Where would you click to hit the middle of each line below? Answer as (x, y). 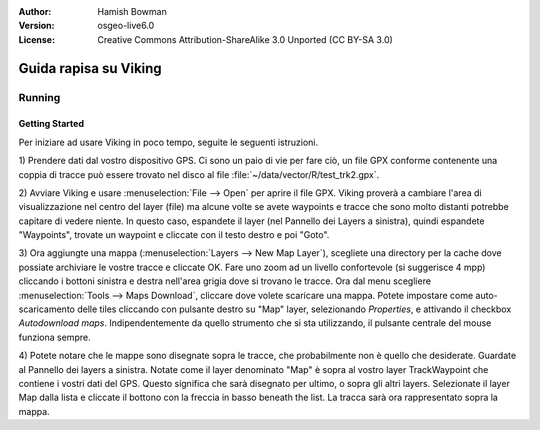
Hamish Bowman (132, 11)
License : (36, 39)
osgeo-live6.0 (126, 26)
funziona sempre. (54, 337)
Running (39, 97)
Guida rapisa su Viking (90, 68)
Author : (35, 11)
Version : (36, 26)
